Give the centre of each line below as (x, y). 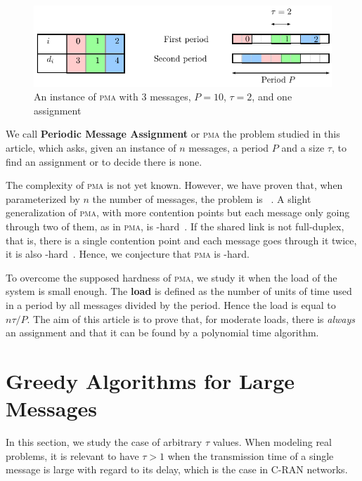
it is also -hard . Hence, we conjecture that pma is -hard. (128, 254)
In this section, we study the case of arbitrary (104, 442)
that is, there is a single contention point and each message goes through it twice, (181, 240)
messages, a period (229, 148)
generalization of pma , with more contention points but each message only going (178, 212)
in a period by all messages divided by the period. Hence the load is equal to (171, 305)
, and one (272, 97)
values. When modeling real (272, 442)
